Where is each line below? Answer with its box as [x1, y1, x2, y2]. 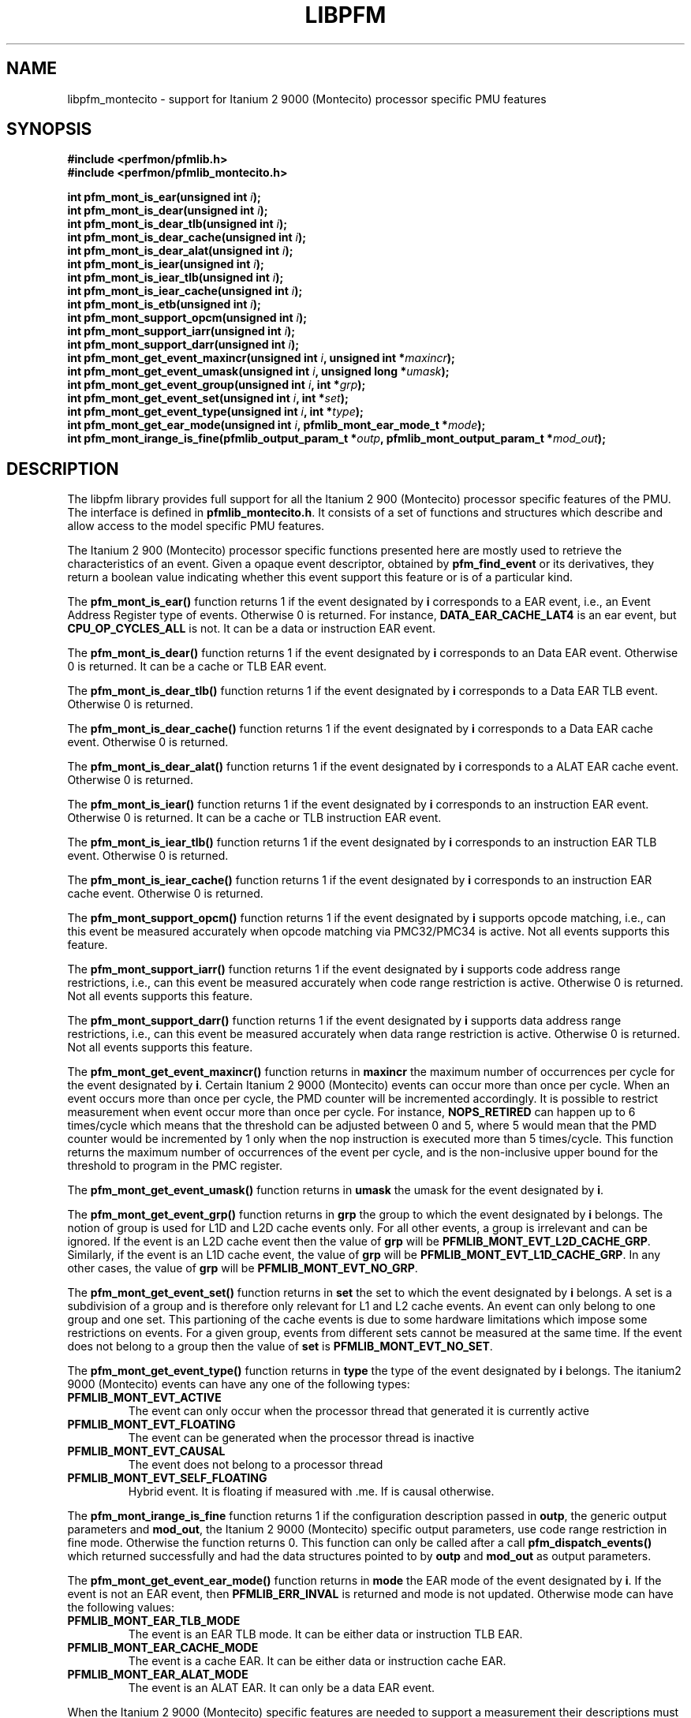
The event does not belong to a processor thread [128, 1458, 383, 1472]
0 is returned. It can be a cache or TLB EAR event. [67, 659, 327, 674]
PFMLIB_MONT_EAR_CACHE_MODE [67, 1641, 259, 1655]
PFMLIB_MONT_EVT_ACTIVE [67, 1391, 222, 1405]
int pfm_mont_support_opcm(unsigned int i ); [67, 311, 307, 325]
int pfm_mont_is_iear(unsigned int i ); [67, 257, 264, 271]
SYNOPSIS [6, 119, 92, 140]
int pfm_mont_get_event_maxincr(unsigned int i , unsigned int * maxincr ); [67, 351, 455, 365]
